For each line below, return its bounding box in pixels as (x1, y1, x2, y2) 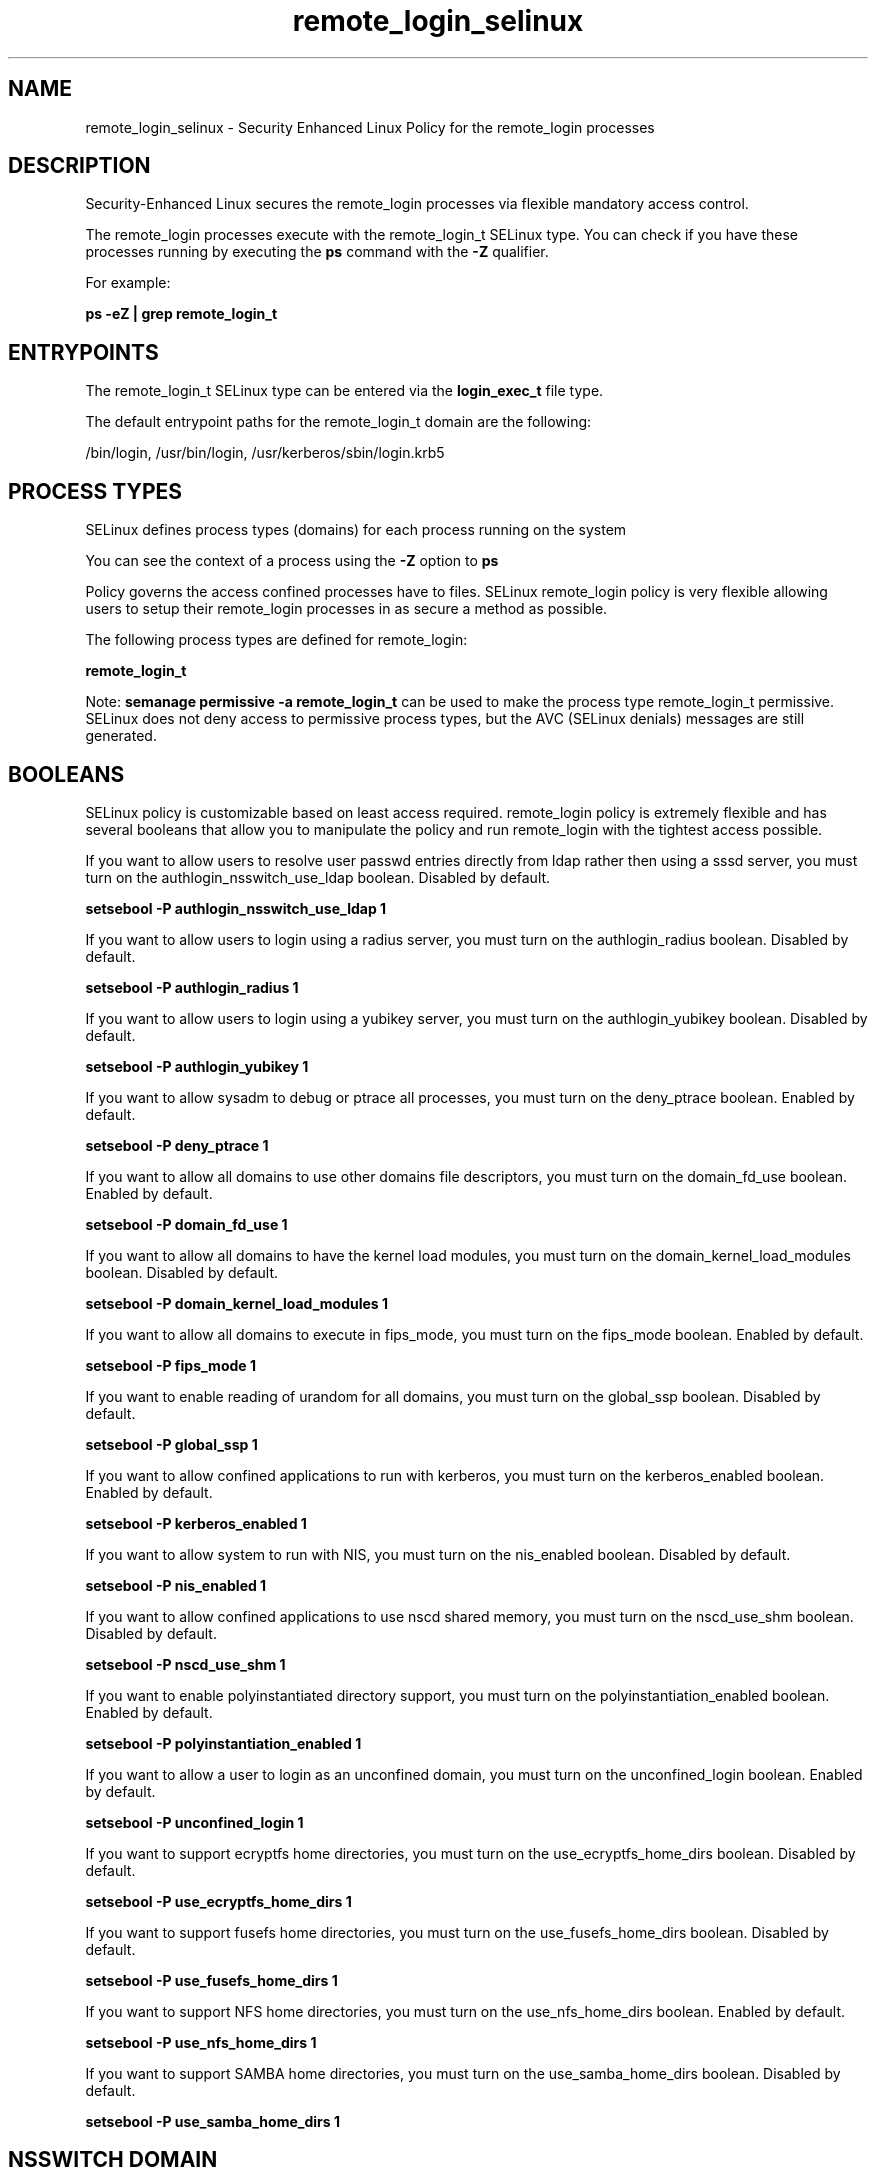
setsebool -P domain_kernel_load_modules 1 (85, 1294, 389, 1312)
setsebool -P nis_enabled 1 (85, 1576, 267, 1594)
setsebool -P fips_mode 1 (85, 1356, 256, 1374)
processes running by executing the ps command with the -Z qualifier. (85, 243, 549, 261)
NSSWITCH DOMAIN (8, 2147, 218, 2173)
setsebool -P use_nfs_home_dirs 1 (85, 2033, 317, 2051)
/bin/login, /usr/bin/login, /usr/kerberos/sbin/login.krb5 (85, 444, 445, 462)
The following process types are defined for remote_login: (85, 631, 468, 649)
